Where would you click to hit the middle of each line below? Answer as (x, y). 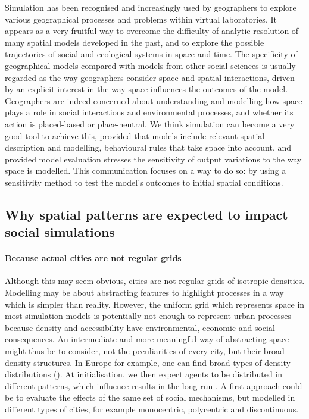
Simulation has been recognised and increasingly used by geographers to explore (151, 7)
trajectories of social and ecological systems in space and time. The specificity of (151, 54)
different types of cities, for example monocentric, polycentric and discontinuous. (152, 409)
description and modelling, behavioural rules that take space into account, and (148, 147)
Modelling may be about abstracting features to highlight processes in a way (144, 293)
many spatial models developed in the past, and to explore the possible (135, 42)
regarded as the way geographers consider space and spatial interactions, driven (150, 77)
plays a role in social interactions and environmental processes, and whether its (149, 112)
